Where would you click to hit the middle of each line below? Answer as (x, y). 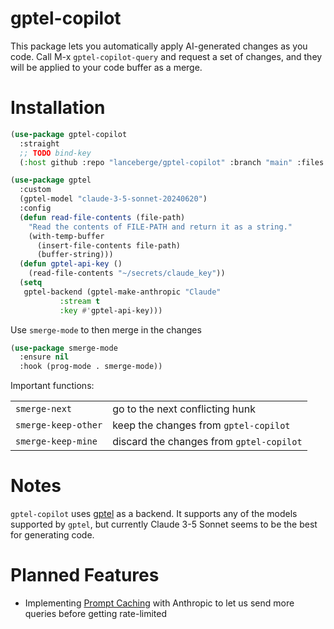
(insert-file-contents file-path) (109, 245)
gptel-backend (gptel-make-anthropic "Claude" (122, 292)
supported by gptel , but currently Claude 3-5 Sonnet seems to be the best (164, 524)
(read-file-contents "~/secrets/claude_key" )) (127, 273)
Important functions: (52, 386)
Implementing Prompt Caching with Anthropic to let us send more (159, 603)
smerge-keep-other (59, 425)
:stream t (80, 301)
